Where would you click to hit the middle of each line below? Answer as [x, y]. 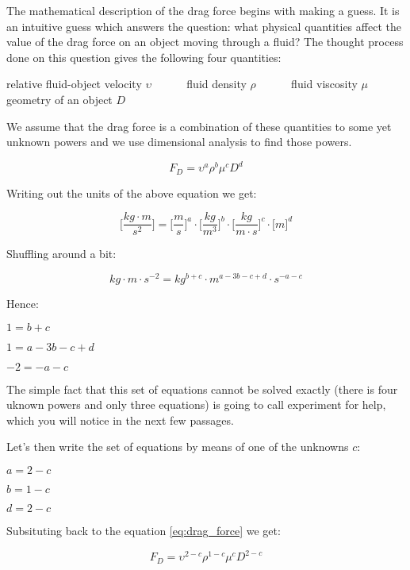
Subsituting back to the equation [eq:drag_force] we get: [144, 530]
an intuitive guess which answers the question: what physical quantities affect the [204, 26]
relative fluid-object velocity [74, 84]
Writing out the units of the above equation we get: [132, 193]
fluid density [216, 84]
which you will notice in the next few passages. [120, 420]
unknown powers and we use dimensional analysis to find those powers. [179, 142]
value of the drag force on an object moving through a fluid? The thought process [205, 42]
